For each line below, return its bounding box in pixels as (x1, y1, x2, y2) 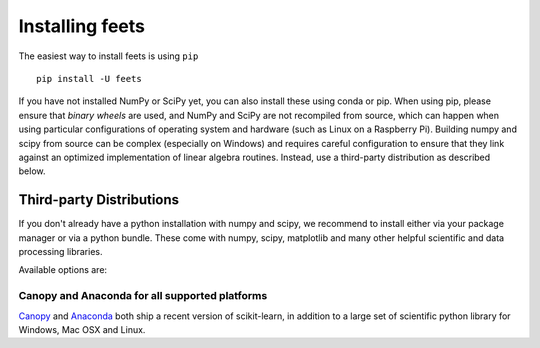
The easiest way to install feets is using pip (18, 50, 199, 62)
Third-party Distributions (18, 191, 180, 209)
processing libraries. (18, 245, 103, 257)
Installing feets (18, 15, 145, 37)
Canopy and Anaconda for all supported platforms (18, 289, 268, 303)
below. (18, 165, 46, 177)
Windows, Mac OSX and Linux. (18, 323, 146, 335)
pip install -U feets (36, 73, 142, 84)
